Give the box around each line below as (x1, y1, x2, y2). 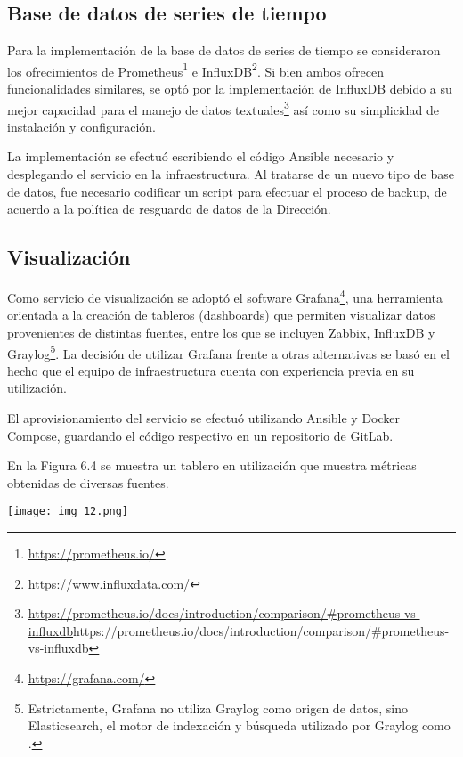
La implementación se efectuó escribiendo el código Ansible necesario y (7, 147, 394, 166)
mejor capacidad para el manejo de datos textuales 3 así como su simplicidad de (7, 97, 440, 118)
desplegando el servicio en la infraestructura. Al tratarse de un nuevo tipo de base (7, 165, 454, 183)
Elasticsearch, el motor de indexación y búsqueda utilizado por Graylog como (28, 716, 451, 735)
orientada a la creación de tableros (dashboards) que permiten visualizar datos (7, 305, 435, 324)
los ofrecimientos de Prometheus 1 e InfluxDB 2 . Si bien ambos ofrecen (7, 59, 384, 80)
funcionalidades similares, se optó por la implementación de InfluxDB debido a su (7, 79, 452, 98)
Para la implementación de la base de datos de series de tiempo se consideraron (7, 41, 441, 60)
